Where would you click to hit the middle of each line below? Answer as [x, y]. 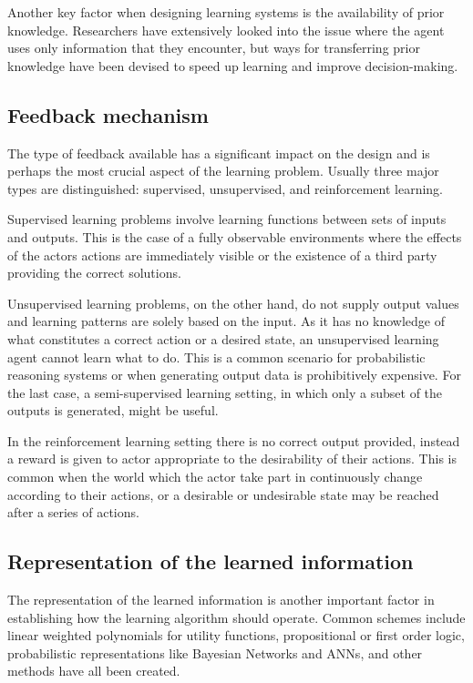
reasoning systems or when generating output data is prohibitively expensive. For [234, 375]
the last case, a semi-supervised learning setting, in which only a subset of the [225, 392]
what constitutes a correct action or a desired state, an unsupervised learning [223, 338]
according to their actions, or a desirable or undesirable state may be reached [223, 494]
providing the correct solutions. [94, 273]
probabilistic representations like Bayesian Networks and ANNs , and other [215, 652]
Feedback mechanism [108, 114]
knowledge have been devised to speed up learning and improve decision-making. [233, 65]
